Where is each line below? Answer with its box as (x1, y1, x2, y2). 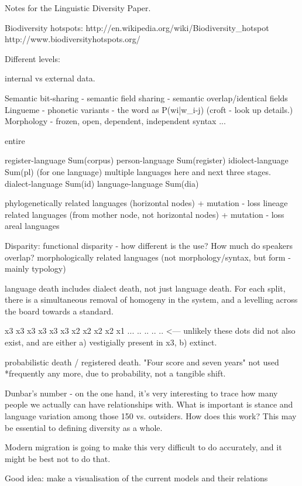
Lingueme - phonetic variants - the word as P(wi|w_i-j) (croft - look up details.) (5, 103, 293, 115)
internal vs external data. (5, 72, 95, 84)
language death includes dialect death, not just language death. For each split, (5, 282, 286, 294)
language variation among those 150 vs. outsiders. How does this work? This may (5, 410, 297, 422)
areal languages (5, 220, 60, 232)
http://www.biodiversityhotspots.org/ (5, 33, 140, 45)
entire (5, 134, 25, 146)
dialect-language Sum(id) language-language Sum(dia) (5, 177, 199, 189)
